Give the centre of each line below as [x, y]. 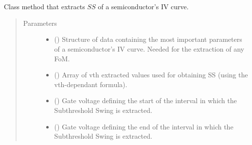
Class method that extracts [45, 7]
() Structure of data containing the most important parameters [148, 39]
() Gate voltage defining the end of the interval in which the [144, 126]
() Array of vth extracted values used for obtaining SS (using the [151, 75]
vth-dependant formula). [91, 84]
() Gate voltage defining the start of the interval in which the [145, 100]
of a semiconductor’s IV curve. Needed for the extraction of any [149, 48]
